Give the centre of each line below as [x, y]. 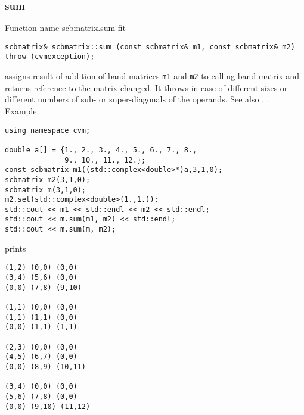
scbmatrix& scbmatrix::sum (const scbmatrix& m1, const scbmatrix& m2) [150, 47]
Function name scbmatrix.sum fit [66, 28]
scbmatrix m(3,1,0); [46, 190]
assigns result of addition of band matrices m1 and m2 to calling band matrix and [152, 76]
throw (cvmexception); [50, 57]
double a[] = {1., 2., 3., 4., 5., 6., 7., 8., [101, 150]
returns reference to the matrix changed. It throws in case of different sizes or [146, 87]
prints [15, 248]
